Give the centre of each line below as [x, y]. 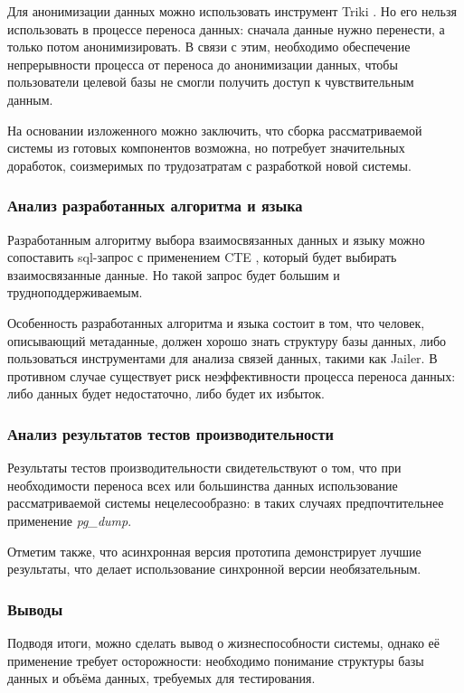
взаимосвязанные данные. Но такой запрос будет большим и [174, 274]
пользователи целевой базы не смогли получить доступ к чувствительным [211, 82]
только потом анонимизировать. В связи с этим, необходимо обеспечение [209, 47]
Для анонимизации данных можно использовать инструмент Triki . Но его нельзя [232, 11]
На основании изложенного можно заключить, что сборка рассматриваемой [215, 130]
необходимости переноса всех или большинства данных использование [203, 485]
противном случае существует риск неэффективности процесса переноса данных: [232, 375]
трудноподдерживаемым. [75, 292]
